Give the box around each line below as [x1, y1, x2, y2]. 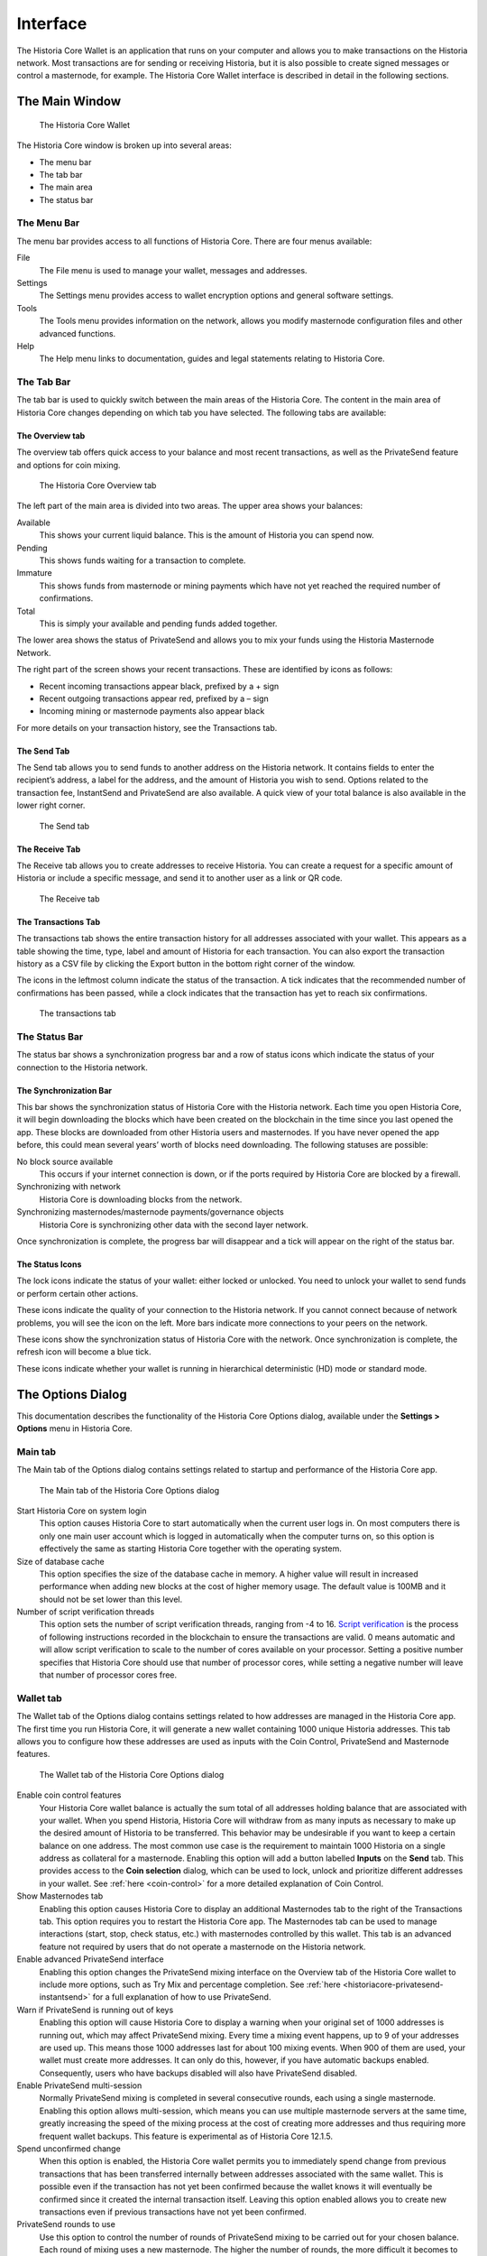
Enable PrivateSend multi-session [16, 2080, 142, 2091]
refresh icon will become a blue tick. [16, 1346, 152, 1357]
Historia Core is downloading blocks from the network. [39, 1194, 243, 1205]
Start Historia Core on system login [16, 1505, 147, 1516]
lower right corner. [16, 800, 86, 811]
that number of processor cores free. [39, 1669, 178, 1680]
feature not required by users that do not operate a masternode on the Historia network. [39, 1941, 366, 1952]
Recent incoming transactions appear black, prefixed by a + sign [39, 680, 280, 691]
